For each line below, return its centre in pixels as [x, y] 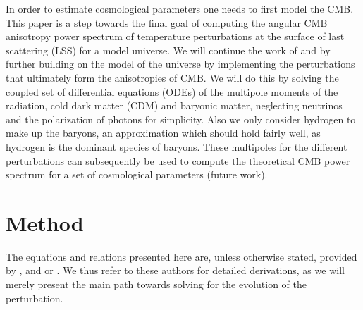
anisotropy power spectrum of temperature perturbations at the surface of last [175, 36]
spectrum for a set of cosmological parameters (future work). [137, 174]
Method [45, 222]
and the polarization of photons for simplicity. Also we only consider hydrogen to [181, 119]
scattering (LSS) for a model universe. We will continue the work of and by [168, 50]
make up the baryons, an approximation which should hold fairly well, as [163, 133]
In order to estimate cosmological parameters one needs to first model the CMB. [180, 8]
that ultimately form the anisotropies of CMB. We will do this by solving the [172, 77]
